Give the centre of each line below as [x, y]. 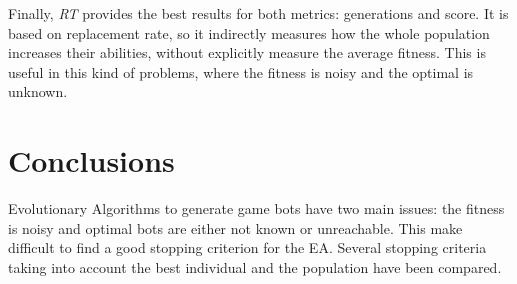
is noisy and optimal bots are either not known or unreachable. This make [235, 227]
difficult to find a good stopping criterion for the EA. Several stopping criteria [247, 247]
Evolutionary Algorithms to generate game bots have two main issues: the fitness [256, 208]
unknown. [38, 91]
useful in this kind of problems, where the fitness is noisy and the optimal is [241, 71]
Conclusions [91, 160]
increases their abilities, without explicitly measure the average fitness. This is [247, 52]
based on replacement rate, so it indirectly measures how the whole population [249, 32]
